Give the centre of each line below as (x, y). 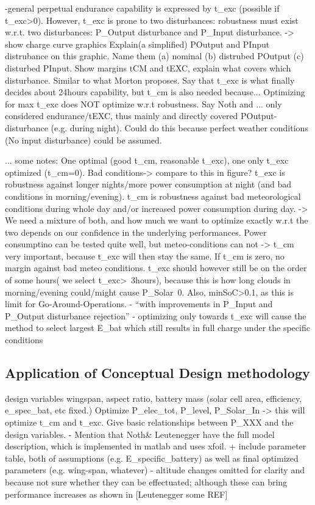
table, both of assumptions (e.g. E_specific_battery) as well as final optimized (152, 458)
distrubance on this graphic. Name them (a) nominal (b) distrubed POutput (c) (154, 56)
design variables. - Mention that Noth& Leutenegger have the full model (140, 434)
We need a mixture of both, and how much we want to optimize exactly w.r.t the (157, 220)
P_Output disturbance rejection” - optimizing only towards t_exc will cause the (156, 315)
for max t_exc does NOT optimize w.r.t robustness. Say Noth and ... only (143, 104)
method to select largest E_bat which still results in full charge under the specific (157, 328)
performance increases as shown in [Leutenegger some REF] (116, 494)
